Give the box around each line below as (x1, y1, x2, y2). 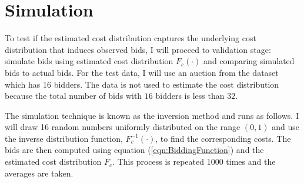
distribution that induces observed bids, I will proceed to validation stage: (5, 43, 271, 55)
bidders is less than (155, 89, 225, 102)
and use (272, 121, 300, 133)
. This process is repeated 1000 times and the (112, 155, 276, 168)
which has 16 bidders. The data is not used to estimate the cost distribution (5, 78, 279, 90)
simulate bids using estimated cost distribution (5, 55, 173, 67)
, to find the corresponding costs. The (155, 132, 291, 144)
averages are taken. (5, 167, 74, 179)
